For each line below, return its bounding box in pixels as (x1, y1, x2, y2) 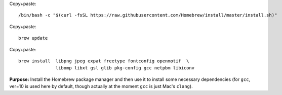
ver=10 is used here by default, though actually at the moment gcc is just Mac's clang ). (9, 83, 193, 89)
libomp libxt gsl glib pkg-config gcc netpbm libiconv (56, 65, 195, 71)
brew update (18, 35, 48, 41)
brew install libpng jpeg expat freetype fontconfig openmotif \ (18, 58, 189, 64)
